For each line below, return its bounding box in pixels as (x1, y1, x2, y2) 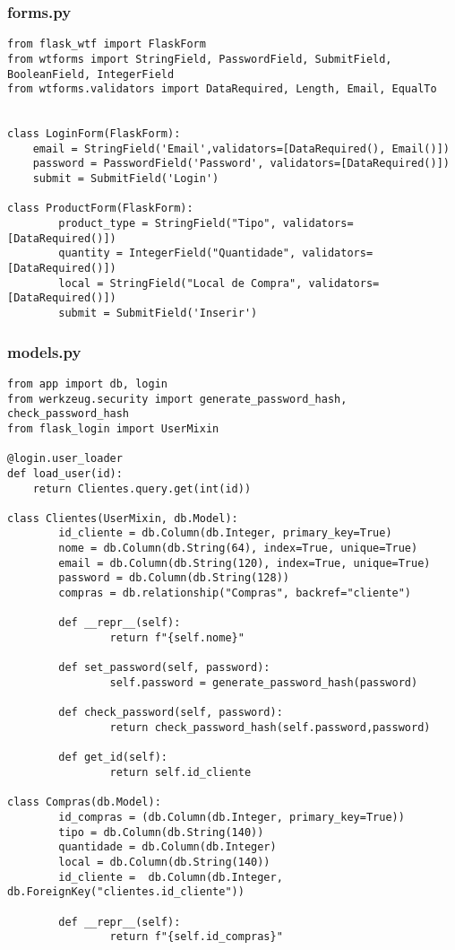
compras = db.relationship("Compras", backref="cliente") (58, 587, 412, 600)
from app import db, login (7, 377, 167, 390)
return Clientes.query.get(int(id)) (32, 482, 252, 495)
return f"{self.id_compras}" (109, 930, 283, 944)
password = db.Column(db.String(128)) (58, 571, 289, 585)
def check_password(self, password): (58, 706, 283, 719)
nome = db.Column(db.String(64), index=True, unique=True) (58, 542, 418, 555)
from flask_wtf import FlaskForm (7, 38, 206, 51)
